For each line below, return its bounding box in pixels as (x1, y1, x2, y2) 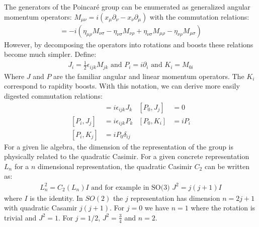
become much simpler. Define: (4, 49, 97, 59)
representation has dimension (130, 192, 220, 203)
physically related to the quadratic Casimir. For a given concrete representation (4, 151, 249, 162)
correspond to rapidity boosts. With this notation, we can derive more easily (4, 81, 240, 91)
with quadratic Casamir (4, 202, 77, 213)
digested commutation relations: (4, 91, 103, 101)
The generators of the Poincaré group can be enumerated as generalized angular (4, 2, 250, 12)
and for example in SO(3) (91, 184, 170, 191)
